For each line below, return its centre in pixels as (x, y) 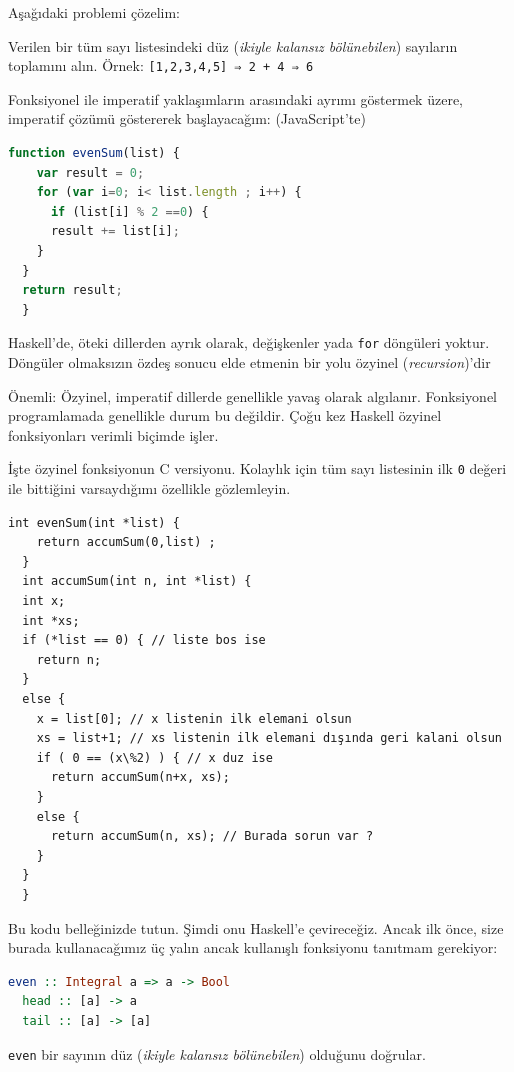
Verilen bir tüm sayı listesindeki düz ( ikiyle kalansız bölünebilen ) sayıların (233, 45)
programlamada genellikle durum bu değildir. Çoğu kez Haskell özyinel (225, 415)
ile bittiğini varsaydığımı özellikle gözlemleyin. (149, 488)
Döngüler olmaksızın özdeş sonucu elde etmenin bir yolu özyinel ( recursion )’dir (249, 362)
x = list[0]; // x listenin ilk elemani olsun (194, 718)
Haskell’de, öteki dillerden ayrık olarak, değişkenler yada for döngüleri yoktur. (249, 342)
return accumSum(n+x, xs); (140, 777)
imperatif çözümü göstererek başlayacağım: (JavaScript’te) (187, 118)
